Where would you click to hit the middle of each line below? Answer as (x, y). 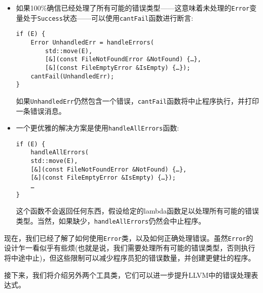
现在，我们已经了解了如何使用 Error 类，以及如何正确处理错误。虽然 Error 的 (129, 238)
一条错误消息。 (41, 111)
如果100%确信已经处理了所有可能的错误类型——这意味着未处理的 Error (133, 8)
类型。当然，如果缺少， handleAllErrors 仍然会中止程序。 (111, 221)
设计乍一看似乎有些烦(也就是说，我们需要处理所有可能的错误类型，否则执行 (130, 248)
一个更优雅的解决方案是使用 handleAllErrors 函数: (98, 128)
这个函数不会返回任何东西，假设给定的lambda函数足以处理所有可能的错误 (137, 211)
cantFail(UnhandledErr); (72, 76)
